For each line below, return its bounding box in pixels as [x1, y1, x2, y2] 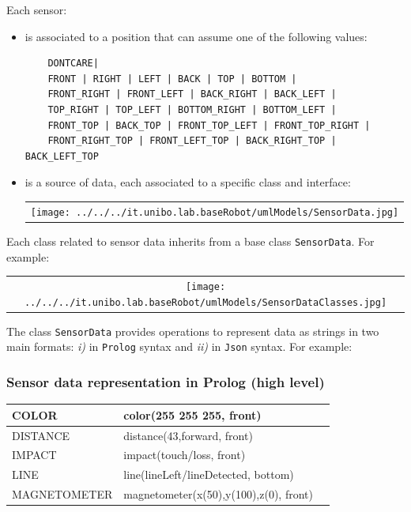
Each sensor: [6, 2, 67, 17]
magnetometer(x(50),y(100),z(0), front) [123, 486, 313, 503]
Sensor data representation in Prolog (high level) [6, 371, 325, 391]
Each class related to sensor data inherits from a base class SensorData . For [6, 232, 375, 249]
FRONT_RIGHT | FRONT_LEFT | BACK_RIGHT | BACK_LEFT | [47, 88, 337, 100]
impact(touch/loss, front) [123, 446, 246, 463]
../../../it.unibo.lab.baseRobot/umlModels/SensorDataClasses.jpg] [24, 296, 387, 308]
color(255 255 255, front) [123, 406, 262, 423]
